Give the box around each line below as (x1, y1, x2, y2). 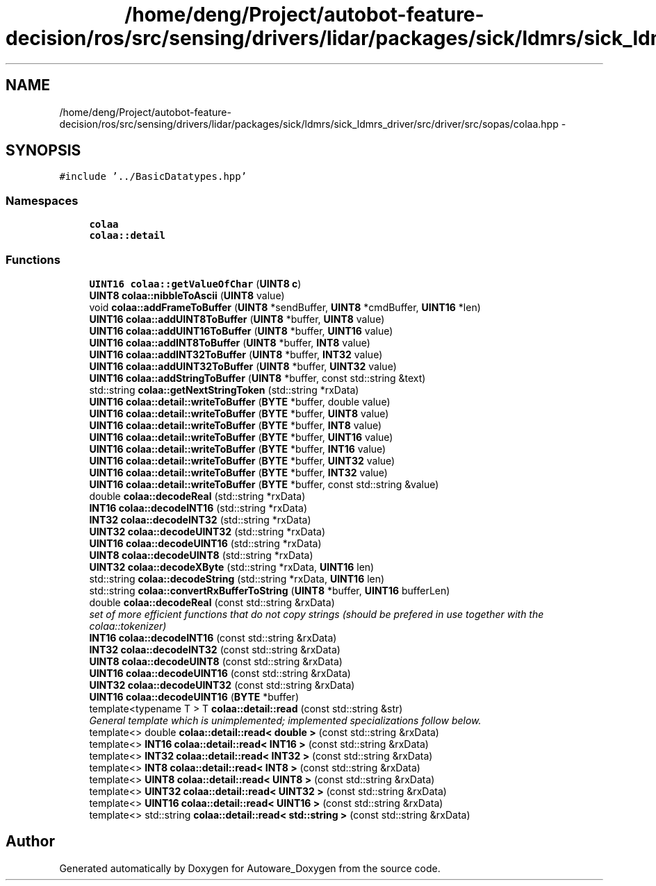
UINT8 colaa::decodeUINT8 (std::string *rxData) (89, 549, 313, 561)
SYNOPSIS (6, 142, 81, 160)
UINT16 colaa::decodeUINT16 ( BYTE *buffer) (89, 690, 299, 703)
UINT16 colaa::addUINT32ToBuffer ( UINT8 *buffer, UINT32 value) (89, 360, 397, 372)
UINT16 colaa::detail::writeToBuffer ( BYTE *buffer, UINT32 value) (89, 454, 395, 467)
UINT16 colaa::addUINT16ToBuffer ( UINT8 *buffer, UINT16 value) (89, 324, 393, 337)
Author (6, 833, 55, 851)
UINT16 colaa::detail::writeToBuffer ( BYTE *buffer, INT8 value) (89, 419, 382, 431)
